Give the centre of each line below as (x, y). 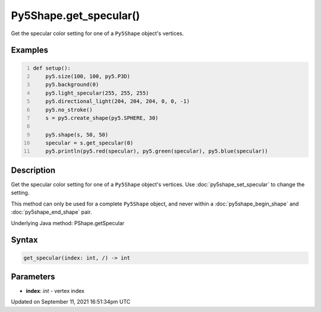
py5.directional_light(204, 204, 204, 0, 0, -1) (118, 102)
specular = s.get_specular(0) (89, 143)
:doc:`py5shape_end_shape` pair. (51, 212)
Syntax (24, 240)
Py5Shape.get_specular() (75, 15)
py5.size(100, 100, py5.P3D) (88, 76)
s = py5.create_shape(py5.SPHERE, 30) (102, 118)
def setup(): (52, 68)
